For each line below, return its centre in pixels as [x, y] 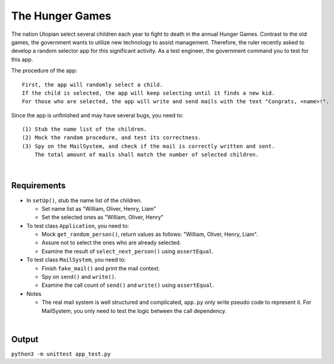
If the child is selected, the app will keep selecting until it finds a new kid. [148, 93]
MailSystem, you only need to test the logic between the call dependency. [134, 311]
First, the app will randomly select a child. [93, 84]
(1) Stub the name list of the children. [84, 129]
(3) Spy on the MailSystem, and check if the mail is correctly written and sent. [148, 146]
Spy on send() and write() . [79, 277]
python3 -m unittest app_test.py [61, 354]
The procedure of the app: [44, 70]
